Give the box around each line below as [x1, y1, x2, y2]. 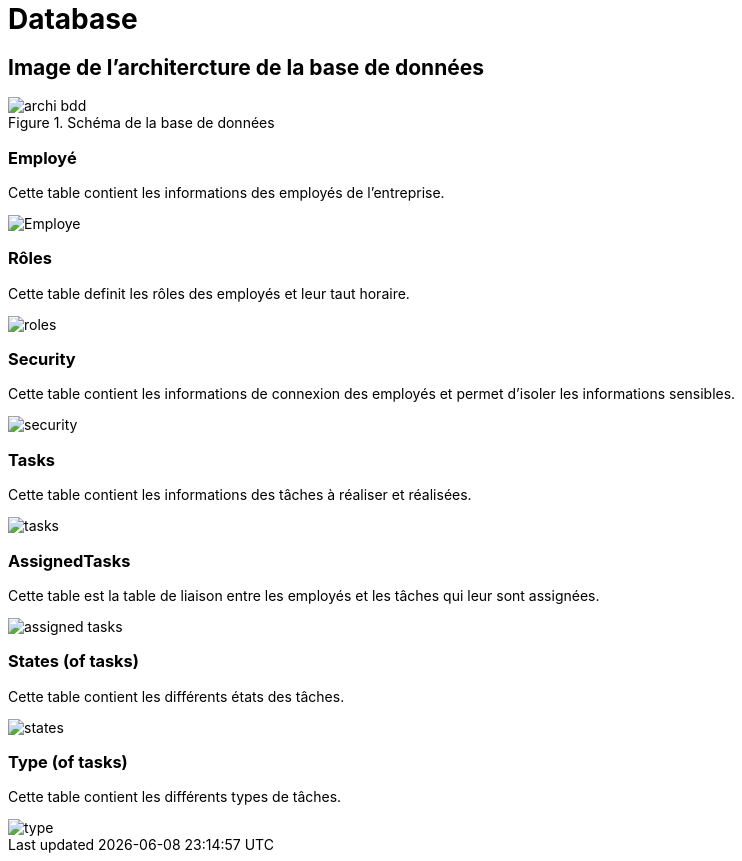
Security [8, 349, 76, 370]
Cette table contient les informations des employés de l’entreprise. [8, 183, 445, 201]
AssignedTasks [8, 550, 131, 571]
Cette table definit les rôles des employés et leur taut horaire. [8, 284, 410, 302]
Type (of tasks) [8, 752, 128, 773]
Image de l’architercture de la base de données [8, 54, 484, 80]
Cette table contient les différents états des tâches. [8, 687, 345, 705]
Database [8, 2, 138, 36]
